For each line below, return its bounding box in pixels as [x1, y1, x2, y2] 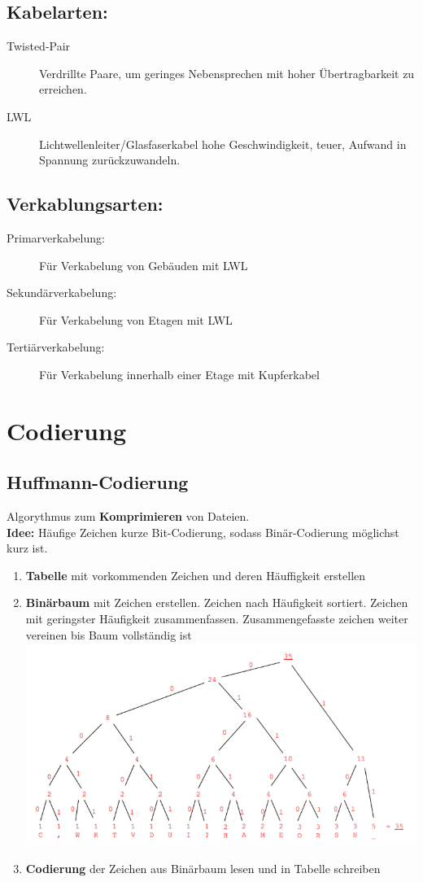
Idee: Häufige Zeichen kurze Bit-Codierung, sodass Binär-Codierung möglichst [7, 523, 399, 540]
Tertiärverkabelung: [7, 338, 105, 356]
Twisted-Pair [7, 37, 71, 55]
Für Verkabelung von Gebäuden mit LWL [39, 256, 248, 273]
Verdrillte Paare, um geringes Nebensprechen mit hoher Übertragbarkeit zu [39, 64, 415, 81]
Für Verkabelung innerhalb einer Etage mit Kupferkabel [39, 365, 320, 382]
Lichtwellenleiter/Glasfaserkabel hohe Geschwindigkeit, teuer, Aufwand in [39, 135, 407, 152]
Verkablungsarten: [7, 191, 164, 216]
